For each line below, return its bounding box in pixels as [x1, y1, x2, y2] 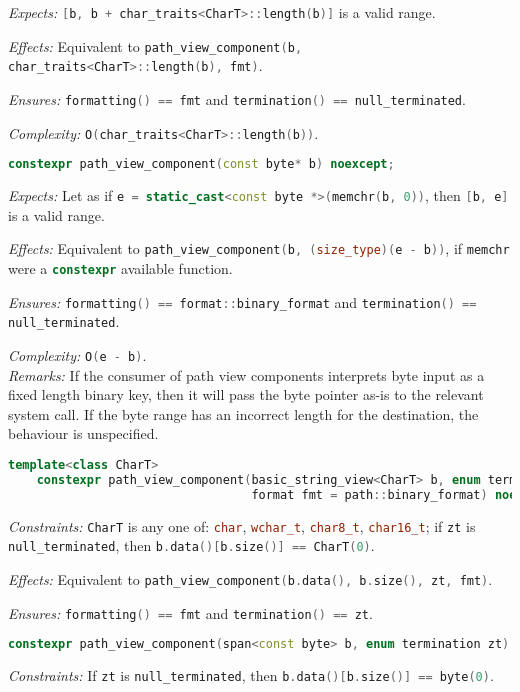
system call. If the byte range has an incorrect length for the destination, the [8, 403, 479, 424]
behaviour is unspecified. [8, 423, 159, 444]
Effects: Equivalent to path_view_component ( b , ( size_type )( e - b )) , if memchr [8, 238, 510, 259]
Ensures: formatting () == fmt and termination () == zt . [8, 602, 373, 623]
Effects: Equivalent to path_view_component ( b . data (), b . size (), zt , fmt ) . [8, 569, 493, 589]
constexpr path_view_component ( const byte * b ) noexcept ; [8, 157, 395, 172]
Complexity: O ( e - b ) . [8, 345, 147, 366]
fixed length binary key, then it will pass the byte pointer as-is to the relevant [8, 384, 484, 405]
